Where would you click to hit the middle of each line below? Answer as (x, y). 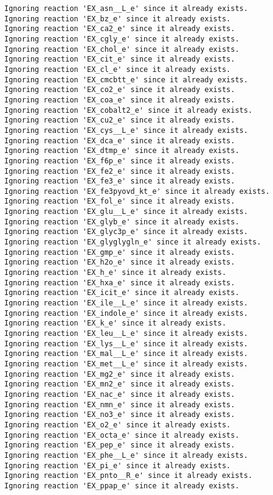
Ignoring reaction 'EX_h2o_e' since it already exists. (120, 262)
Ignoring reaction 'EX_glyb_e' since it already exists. (122, 222)
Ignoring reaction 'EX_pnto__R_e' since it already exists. (129, 476)
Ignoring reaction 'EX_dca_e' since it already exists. (120, 141)
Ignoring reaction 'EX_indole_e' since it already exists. (126, 313)
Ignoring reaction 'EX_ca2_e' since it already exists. (120, 29)
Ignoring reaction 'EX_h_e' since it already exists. (116, 273)
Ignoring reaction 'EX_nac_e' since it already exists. (120, 394)
